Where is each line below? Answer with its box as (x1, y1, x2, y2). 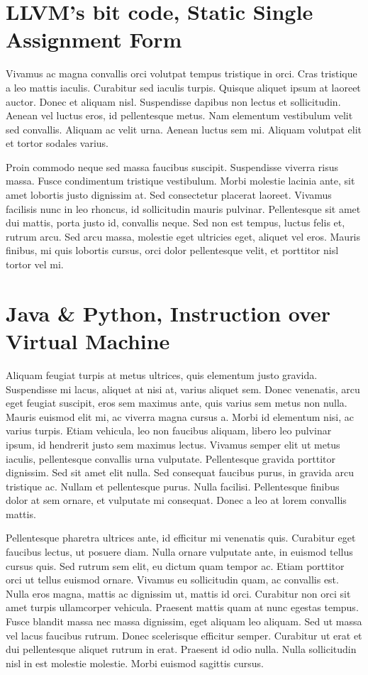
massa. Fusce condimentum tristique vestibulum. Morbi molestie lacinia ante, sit (6, 173, 355, 188)
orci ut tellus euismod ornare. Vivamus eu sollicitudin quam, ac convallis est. (6, 572, 339, 587)
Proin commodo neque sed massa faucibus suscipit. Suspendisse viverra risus (6, 159, 339, 174)
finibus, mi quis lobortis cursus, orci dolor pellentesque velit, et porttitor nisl (6, 243, 339, 258)
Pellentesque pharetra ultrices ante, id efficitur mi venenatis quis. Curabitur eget (6, 530, 356, 545)
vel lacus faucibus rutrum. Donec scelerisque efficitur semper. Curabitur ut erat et (6, 627, 362, 642)
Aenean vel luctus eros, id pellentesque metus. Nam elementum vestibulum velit (6, 108, 353, 123)
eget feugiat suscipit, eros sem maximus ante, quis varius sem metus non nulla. (6, 395, 347, 410)
